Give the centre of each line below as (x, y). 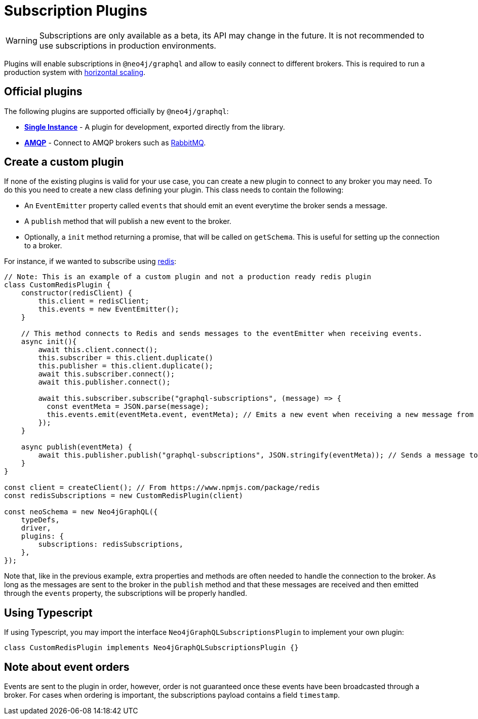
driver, (36, 528)
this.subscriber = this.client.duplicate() (126, 358)
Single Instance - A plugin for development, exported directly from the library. (155, 127)
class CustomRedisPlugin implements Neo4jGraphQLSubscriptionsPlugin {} (151, 648)
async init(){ (49, 342)
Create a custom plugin (64, 162)
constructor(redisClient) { (76, 293)
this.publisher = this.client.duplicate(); (126, 366)
